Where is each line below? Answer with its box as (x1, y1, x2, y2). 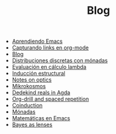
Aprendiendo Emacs (11, 37, 63, 45)
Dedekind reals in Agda (11, 89, 71, 97)
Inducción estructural (11, 70, 65, 77)
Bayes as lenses (11, 121, 53, 129)
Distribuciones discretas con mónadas (11, 57, 108, 64)
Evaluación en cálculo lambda (11, 63, 86, 71)
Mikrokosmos (11, 83, 47, 90)
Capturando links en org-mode (11, 44, 89, 51)
